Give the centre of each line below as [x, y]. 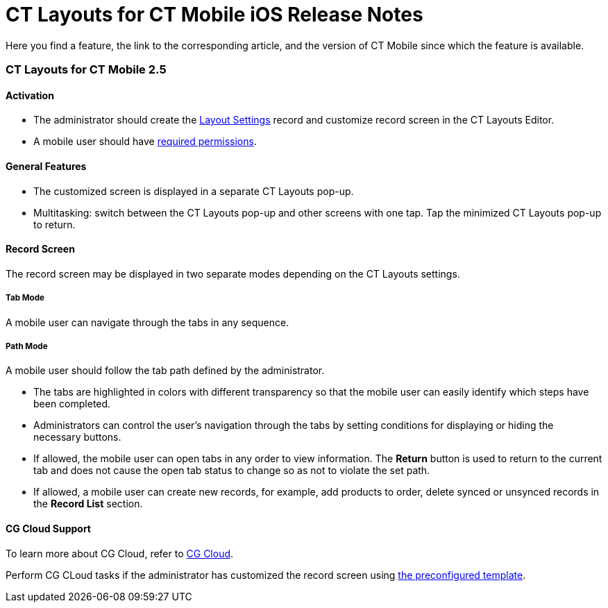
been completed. [72, 404]
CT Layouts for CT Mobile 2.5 [86, 70]
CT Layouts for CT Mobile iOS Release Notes [214, 15]
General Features [46, 166]
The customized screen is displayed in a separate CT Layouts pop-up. [194, 191]
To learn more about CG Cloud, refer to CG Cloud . [120, 553]
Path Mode [27, 346]
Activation [30, 95]
